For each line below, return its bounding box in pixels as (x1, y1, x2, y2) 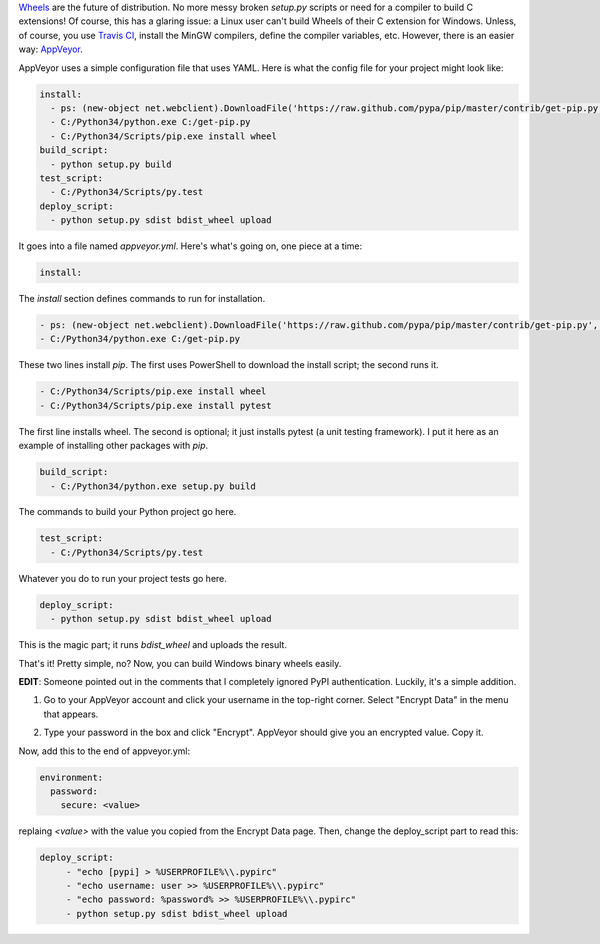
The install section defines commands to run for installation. (18, 293, 266, 305)
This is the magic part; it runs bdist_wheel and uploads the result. (18, 639, 287, 651)
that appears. (43, 708, 99, 720)
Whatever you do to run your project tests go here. (18, 572, 227, 584)
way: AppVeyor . (18, 43, 84, 55)
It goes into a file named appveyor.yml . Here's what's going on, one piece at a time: (18, 240, 363, 252)
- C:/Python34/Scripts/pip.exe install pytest (39, 400, 272, 411)
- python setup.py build (50, 158, 172, 170)
